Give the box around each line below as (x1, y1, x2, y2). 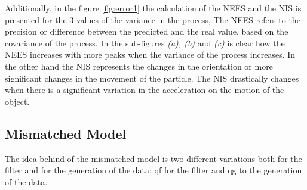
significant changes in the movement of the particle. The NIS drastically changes (5, 71, 299, 84)
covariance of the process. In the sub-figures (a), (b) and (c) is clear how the (5, 36, 285, 49)
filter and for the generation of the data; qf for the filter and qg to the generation (5, 164, 302, 176)
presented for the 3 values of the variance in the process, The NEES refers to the (5, 13, 300, 26)
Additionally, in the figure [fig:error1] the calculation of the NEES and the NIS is (5, 2, 302, 14)
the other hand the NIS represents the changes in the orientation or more (5, 60, 273, 72)
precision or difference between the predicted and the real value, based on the (5, 25, 288, 38)
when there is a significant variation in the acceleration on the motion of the (5, 83, 284, 96)
